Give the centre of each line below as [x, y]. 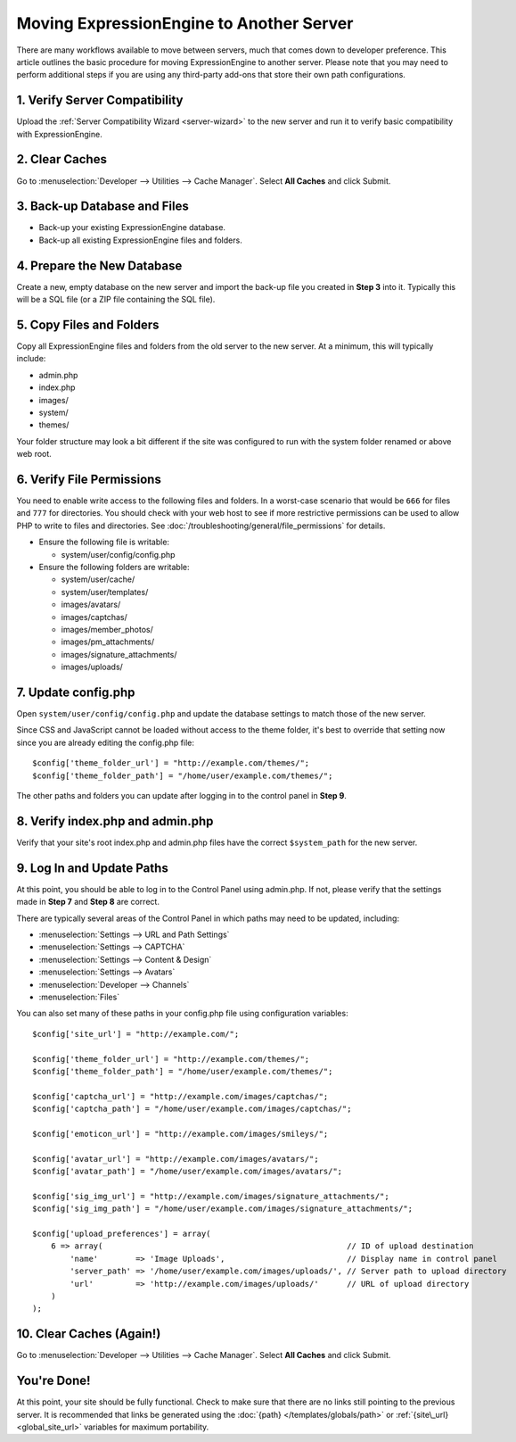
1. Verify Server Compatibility [100, 100]
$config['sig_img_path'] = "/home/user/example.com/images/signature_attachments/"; [223, 1209]
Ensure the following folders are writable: [114, 568]
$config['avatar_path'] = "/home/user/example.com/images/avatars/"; [188, 1172]
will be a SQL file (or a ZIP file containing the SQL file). [116, 300]
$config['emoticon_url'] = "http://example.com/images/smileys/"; [180, 1134]
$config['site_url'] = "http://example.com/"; [136, 1034]
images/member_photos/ [107, 629]
